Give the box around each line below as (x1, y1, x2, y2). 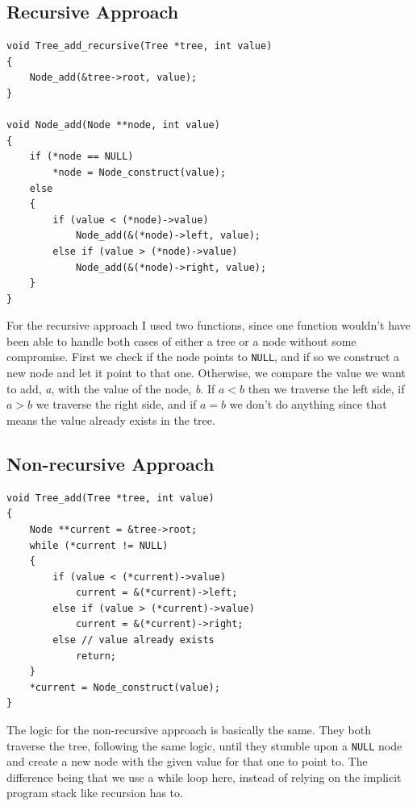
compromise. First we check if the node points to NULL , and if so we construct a (6, 348, 400, 365)
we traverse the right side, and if (35, 396, 197, 413)
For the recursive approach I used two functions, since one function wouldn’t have (6, 317, 411, 334)
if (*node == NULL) (29, 151, 134, 163)
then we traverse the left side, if (248, 380, 405, 397)
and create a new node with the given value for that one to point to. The (6, 753, 368, 770)
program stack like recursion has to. (6, 784, 183, 801)
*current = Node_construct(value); (29, 681, 220, 693)
